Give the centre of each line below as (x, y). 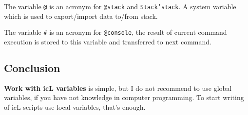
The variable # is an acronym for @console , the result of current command (115, 32)
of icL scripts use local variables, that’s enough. (75, 107)
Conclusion (32, 67)
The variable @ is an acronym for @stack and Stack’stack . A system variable (120, 6)
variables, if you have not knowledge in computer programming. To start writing (124, 97)
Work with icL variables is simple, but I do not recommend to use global (118, 88)
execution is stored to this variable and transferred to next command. (108, 41)
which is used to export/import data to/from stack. (81, 16)
